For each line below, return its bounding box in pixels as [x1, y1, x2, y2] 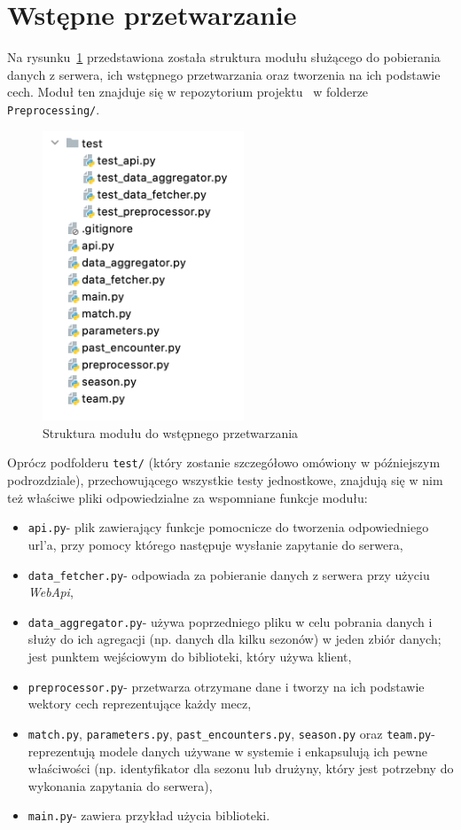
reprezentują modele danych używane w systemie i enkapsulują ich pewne [27, 741, 428, 760]
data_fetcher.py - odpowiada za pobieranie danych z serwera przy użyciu [27, 565, 430, 583]
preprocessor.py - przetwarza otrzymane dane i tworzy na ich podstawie [27, 677, 425, 695]
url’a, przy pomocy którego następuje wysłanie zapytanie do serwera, [27, 535, 403, 553]
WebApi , [27, 583, 74, 601]
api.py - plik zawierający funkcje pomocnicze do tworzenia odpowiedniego [27, 518, 429, 536]
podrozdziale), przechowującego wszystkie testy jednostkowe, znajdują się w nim [7, 471, 443, 489]
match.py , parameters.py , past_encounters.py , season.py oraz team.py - [27, 724, 435, 742]
